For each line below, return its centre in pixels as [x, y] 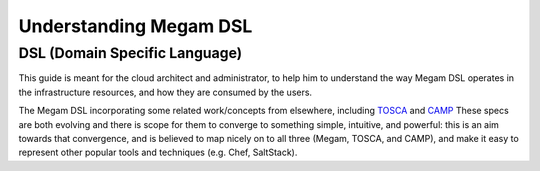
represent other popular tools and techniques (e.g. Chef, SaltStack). [158, 152]
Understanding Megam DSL [135, 26]
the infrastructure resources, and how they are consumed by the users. [165, 92]
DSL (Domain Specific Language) [130, 53]
